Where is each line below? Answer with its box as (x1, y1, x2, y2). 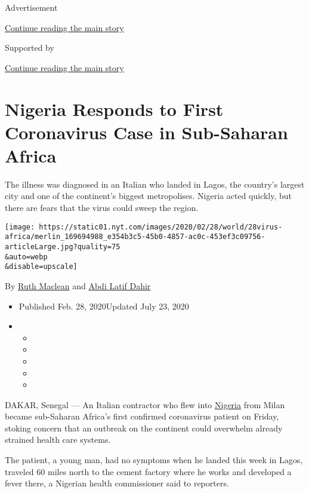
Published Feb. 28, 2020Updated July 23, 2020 (18, 299, 189, 312)
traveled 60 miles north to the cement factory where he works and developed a (5, 465, 292, 477)
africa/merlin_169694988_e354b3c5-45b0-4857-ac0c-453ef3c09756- (5, 232, 265, 241)
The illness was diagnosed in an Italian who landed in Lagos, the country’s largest (5, 177, 305, 190)
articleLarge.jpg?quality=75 (5, 242, 120, 251)
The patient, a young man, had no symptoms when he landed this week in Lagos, (5, 454, 303, 466)
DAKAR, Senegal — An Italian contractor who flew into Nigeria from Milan (5, 398, 285, 411)
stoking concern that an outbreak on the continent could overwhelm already (5, 421, 283, 434)
